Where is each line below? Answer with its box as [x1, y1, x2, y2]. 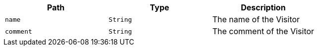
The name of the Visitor [212, 14, 300, 24]
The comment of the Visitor [212, 26, 315, 36]
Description [241, 2, 286, 12]
